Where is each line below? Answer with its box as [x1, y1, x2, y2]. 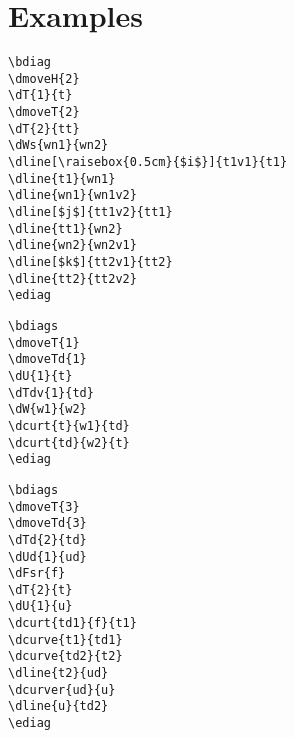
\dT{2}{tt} [8, 121, 80, 136]
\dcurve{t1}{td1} [8, 632, 123, 647]
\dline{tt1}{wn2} [8, 221, 123, 236]
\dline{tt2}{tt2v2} [8, 271, 137, 286]
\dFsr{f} [8, 566, 66, 581]
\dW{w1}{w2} [8, 402, 87, 417]
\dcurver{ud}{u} [8, 682, 116, 697]
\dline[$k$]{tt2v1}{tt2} [8, 255, 173, 269]
